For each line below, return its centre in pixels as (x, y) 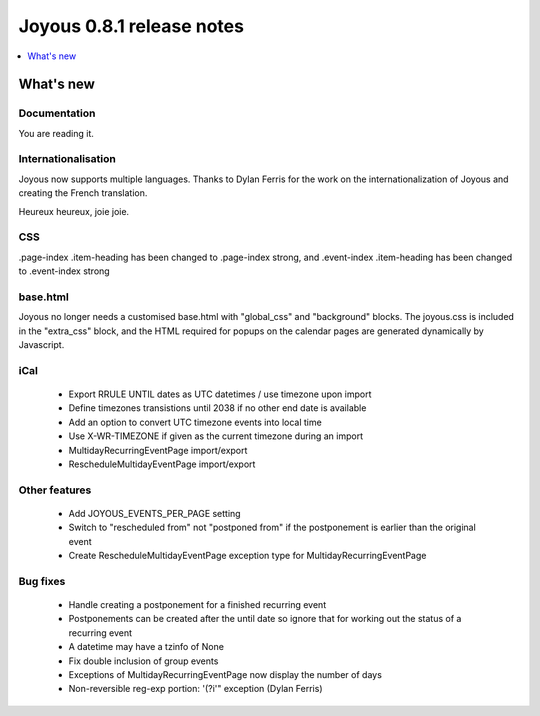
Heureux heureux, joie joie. (74, 211)
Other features (55, 490)
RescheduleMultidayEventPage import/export (162, 464)
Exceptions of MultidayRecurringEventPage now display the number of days (225, 675)
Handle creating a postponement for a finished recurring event (197, 605)
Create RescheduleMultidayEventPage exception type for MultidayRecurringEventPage (247, 556)
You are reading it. (56, 133)
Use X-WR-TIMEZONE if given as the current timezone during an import (216, 436)
